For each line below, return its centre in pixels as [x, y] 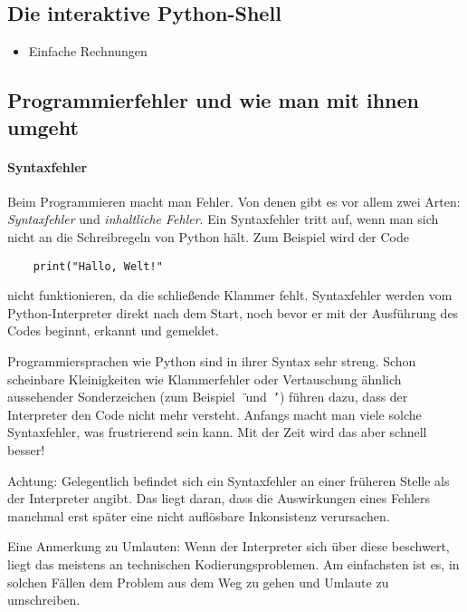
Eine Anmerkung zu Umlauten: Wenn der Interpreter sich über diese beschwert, [229, 546]
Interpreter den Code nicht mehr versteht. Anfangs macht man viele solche [214, 414]
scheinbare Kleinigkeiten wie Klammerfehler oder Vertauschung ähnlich [205, 379]
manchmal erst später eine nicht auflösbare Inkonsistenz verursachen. [199, 515]
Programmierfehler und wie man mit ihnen [214, 100]
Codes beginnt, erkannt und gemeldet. [113, 330]
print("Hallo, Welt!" [98, 266]
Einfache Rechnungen [88, 51]
